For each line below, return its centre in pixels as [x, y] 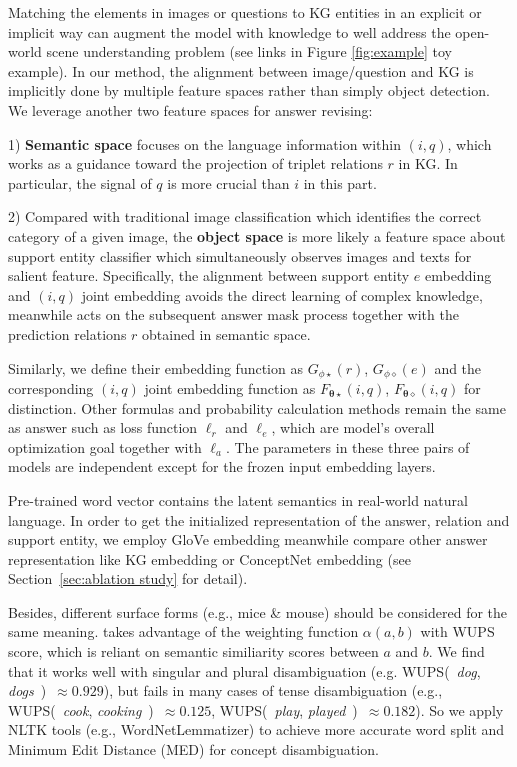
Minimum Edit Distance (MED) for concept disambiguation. [193, 749]
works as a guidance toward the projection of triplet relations [195, 163]
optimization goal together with [105, 446]
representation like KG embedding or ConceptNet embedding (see [209, 558]
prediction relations [67, 333]
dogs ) [27, 690]
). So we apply [459, 709]
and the [458, 367]
